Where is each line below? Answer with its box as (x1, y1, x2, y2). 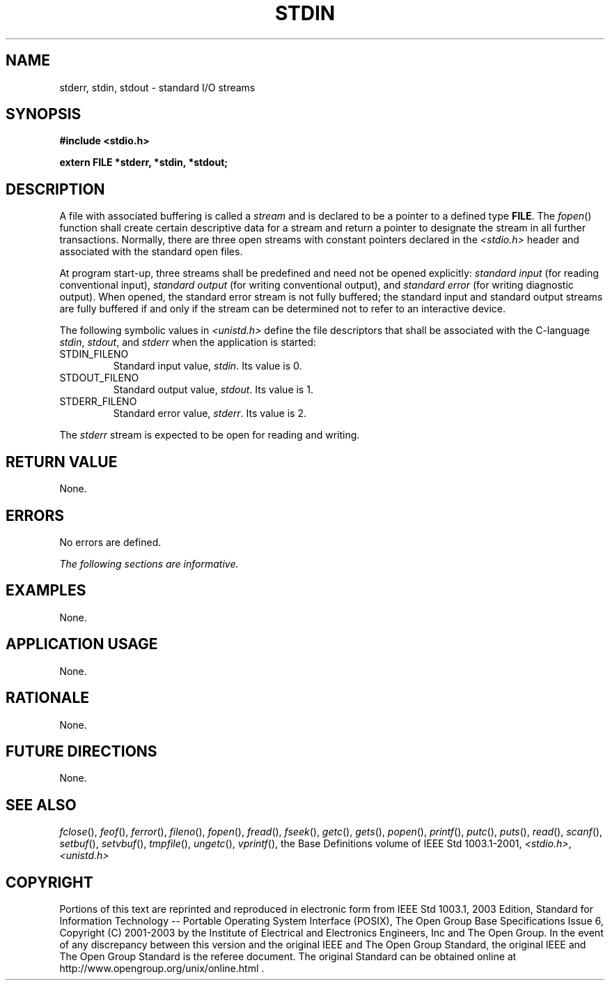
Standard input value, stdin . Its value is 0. (113, 360, 302, 372)
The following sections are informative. (59, 557, 239, 570)
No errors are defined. (59, 536, 162, 548)
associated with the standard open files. (59, 245, 243, 258)
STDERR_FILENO (59, 395, 137, 408)
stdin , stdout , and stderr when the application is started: (59, 336, 316, 349)
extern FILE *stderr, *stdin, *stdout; (59, 156, 228, 169)
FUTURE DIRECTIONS (6, 742, 157, 760)
